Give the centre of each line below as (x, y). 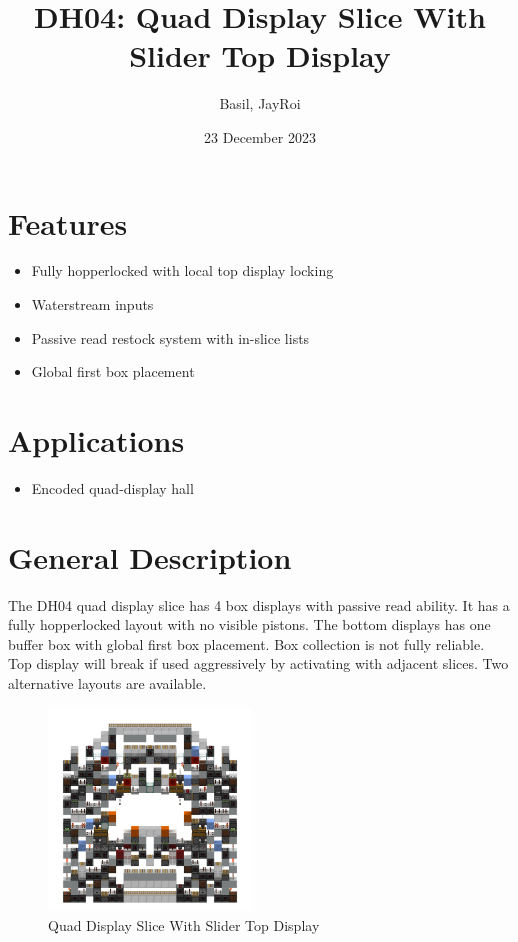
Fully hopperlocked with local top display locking (182, 270)
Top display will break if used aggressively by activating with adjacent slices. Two (258, 663)
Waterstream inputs (92, 304)
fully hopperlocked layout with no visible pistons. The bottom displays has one (249, 624)
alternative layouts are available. (107, 683)
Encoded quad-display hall (112, 487)
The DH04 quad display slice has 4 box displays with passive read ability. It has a (259, 604)
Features (68, 222)
